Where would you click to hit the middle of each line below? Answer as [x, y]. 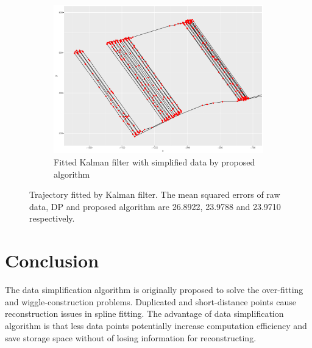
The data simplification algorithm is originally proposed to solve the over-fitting [154, 290]
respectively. [52, 218]
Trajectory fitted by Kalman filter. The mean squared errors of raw [155, 194]
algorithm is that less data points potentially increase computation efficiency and [156, 325]
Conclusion [52, 260]
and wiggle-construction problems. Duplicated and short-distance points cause [151, 301]
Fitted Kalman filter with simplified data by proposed [154, 162]
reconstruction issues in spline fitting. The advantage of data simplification [144, 314]
